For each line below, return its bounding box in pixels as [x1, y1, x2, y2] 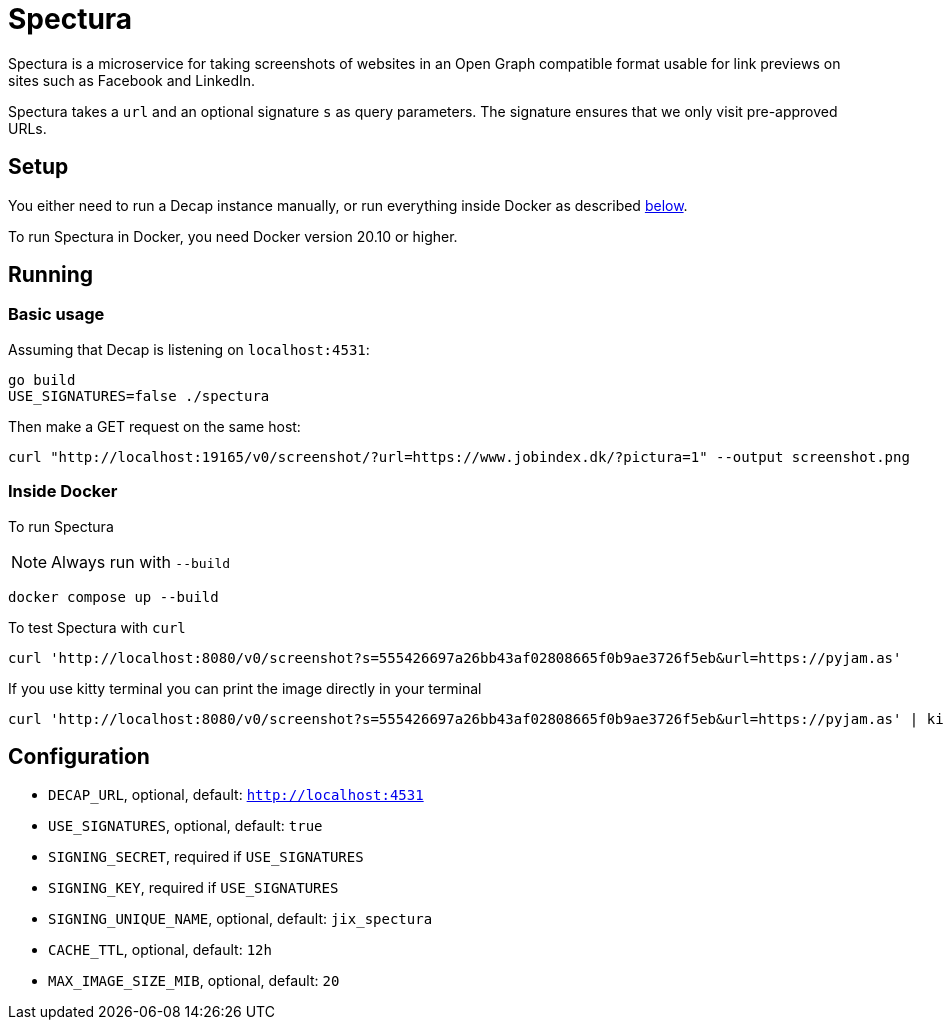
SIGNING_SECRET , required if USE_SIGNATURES [48, 848, 364, 866]
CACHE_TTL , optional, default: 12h [48, 941, 272, 959]
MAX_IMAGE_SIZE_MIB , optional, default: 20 [48, 972, 340, 990]
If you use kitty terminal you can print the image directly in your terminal [8, 679, 482, 697]
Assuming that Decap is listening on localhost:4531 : [8, 340, 370, 358]
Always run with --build [51, 551, 231, 572]
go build [8, 371, 76, 388]
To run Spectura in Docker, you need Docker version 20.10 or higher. [8, 227, 458, 245]
